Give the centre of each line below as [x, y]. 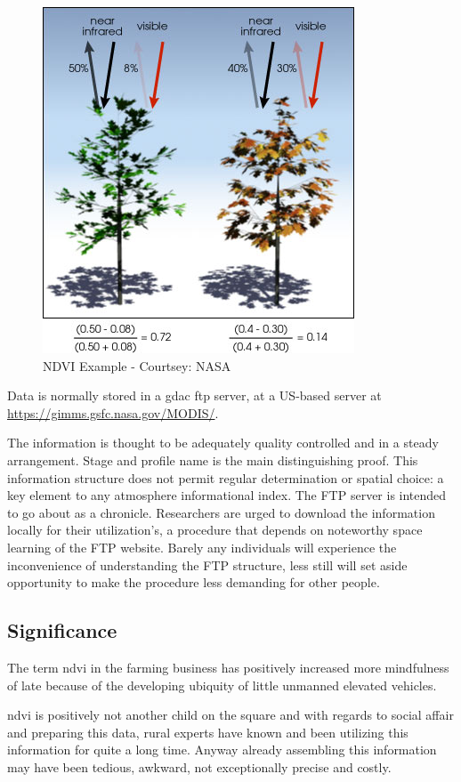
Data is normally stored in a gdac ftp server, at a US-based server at [194, 395]
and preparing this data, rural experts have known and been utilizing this [208, 732]
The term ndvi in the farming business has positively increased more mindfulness [228, 667]
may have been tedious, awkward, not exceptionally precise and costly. [199, 766]
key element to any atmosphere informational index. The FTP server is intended [227, 495]
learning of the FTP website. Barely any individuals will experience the [202, 547]
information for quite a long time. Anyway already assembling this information [222, 750]
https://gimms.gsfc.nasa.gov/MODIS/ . [113, 412]
